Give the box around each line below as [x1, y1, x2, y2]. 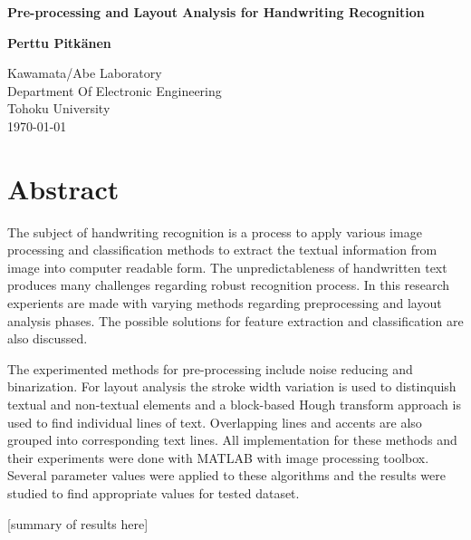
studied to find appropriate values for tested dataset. [7, 484, 300, 502]
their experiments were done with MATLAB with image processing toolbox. [7, 448, 429, 467]
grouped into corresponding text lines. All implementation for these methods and [7, 430, 457, 449]
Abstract [7, 169, 120, 207]
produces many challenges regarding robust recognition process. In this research [7, 275, 450, 294]
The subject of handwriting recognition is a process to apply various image [7, 222, 422, 241]
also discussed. [7, 329, 88, 348]
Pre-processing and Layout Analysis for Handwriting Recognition [7, 3, 425, 21]
